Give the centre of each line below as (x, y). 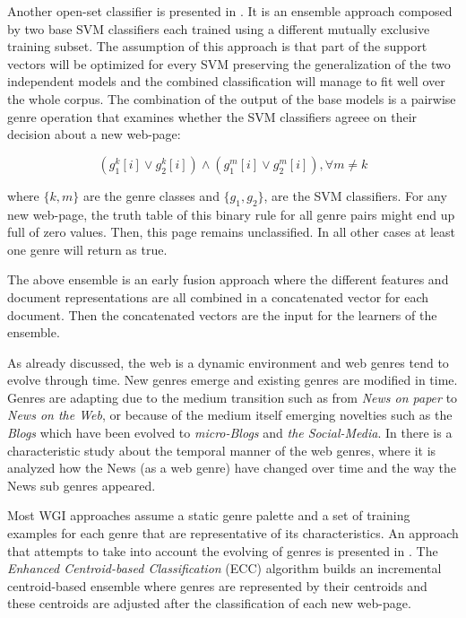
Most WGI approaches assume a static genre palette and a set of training (209, 515)
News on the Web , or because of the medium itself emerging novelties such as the (230, 415)
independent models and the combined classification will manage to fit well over (226, 81)
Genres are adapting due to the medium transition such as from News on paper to (233, 397)
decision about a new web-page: (94, 134)
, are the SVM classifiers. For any (355, 195)
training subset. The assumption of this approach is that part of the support (217, 46)
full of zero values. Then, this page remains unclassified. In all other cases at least (232, 232)
